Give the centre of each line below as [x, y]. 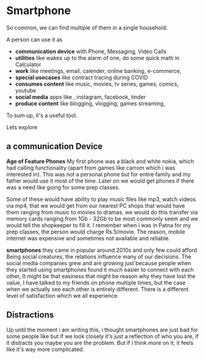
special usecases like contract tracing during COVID [81, 77]
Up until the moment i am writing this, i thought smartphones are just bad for [102, 330]
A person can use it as [34, 39]
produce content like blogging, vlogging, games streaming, [90, 103]
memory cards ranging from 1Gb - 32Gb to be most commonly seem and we [102, 219]
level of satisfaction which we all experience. [63, 295]
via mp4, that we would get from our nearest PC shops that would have [96, 205]
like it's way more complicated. [45, 349]
